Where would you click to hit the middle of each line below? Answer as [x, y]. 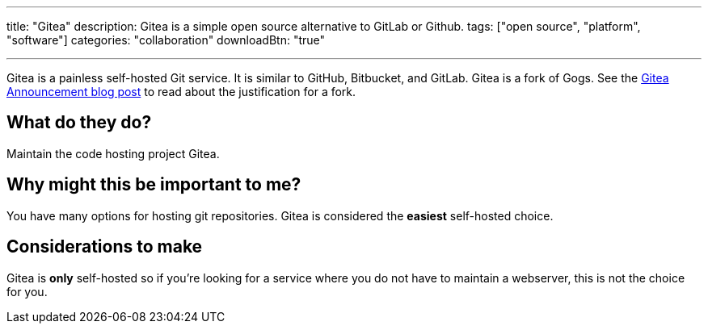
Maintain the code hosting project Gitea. [113, 153]
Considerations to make [105, 247]
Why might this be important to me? [154, 185]
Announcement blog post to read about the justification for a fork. [181, 92]
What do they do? [79, 123]
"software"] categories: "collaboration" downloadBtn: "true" [166, 40]
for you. [27, 291]
